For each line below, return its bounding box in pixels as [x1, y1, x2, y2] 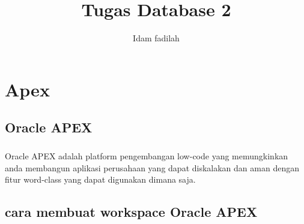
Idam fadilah [133, 32, 180, 44]
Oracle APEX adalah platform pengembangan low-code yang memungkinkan [5, 150, 288, 162]
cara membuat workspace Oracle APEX [5, 202, 258, 221]
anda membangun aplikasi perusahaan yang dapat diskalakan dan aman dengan [5, 161, 299, 174]
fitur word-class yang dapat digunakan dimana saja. [5, 173, 196, 186]
